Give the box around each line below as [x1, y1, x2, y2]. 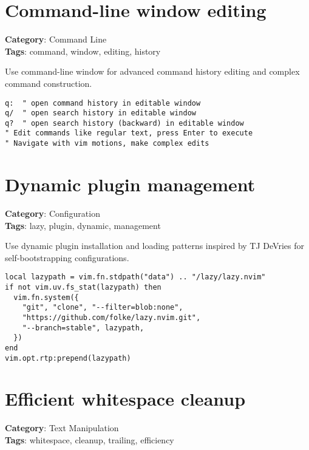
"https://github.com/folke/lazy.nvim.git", [22, 313, 201, 322]
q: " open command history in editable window [5, 98, 201, 107]
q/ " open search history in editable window [5, 109, 196, 118]
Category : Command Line [5, 33, 107, 46]
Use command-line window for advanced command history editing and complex [5, 65, 300, 78]
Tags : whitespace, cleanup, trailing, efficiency [5, 433, 174, 446]
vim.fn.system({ [13, 293, 79, 302]
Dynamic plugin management [5, 171, 256, 196]
